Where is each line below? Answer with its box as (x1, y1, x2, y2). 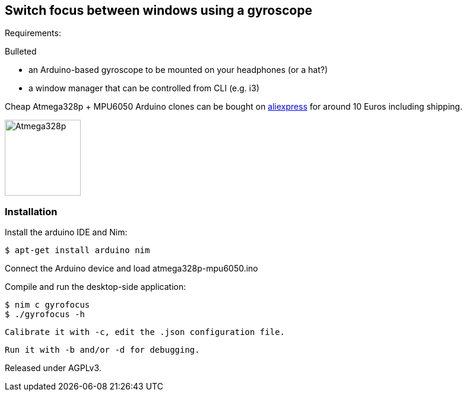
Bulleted (5, 46, 37, 57)
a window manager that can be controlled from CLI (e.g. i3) (28, 83, 259, 94)
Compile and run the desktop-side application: (5, 282, 186, 292)
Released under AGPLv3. (5, 363, 101, 373)
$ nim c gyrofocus (5, 300, 90, 310)
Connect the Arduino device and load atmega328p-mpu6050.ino (5, 263, 258, 274)
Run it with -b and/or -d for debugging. (5, 345, 200, 355)
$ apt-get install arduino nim (5, 245, 150, 256)
